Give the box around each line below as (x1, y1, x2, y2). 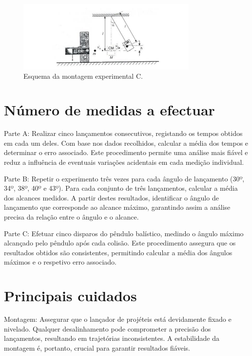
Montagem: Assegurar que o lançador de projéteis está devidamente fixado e (4, 314, 232, 324)
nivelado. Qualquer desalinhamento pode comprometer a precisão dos (4, 323, 211, 334)
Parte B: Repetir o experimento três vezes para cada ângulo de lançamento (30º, (4, 173, 245, 183)
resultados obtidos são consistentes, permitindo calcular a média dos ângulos (4, 247, 233, 257)
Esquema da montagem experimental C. (23, 71, 143, 81)
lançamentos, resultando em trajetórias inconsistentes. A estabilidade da (4, 333, 220, 343)
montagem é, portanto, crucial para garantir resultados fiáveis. (4, 342, 190, 353)
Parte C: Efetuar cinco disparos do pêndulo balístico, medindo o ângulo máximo (4, 228, 244, 238)
